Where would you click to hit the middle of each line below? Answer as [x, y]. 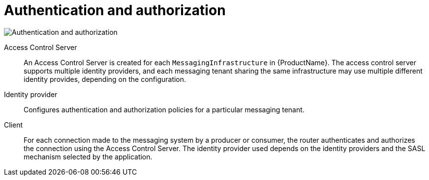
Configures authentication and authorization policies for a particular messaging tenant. [164, 109]
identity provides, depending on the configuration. [105, 79]
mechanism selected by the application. [88, 156]
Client [14, 125]
